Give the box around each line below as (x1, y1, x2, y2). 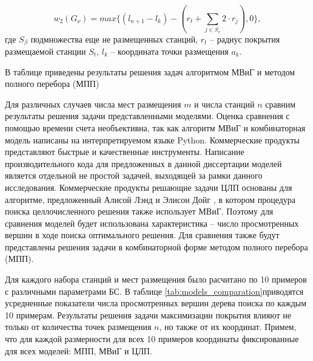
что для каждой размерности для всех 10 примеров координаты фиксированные (5, 332, 299, 345)
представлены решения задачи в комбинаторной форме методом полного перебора (5, 240, 308, 253)
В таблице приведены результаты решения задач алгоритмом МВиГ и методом (5, 65, 295, 78)
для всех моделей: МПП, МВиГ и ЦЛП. (5, 344, 152, 357)
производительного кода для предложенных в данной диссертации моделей (5, 157, 282, 170)
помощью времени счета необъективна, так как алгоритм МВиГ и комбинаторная (5, 121, 306, 134)
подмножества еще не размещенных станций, (30, 32, 198, 45)
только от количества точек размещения (5, 320, 152, 333)
